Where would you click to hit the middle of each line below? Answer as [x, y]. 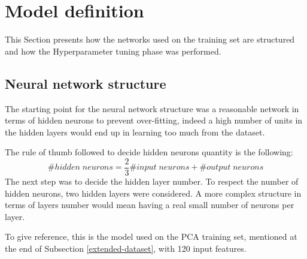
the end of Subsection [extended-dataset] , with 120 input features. [126, 248]
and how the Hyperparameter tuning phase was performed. [113, 51]
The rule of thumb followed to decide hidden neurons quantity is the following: [149, 152]
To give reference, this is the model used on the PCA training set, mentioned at [151, 237]
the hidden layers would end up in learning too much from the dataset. [135, 132]
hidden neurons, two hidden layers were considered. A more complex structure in [153, 193]
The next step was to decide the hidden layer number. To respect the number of [152, 181]
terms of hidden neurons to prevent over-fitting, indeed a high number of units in [154, 120]
